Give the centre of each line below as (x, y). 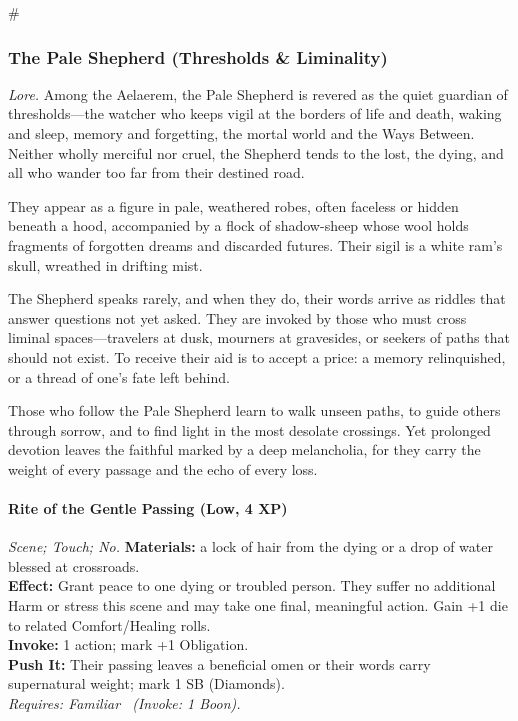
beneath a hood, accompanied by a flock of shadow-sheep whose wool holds (238, 225)
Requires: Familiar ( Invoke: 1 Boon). (124, 703)
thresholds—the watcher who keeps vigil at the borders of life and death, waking (255, 113)
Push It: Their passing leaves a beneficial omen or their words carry (219, 663)
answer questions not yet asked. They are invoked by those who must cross (237, 317)
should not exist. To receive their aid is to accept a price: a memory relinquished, (257, 356)
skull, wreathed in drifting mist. (105, 264)
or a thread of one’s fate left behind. (119, 376)
